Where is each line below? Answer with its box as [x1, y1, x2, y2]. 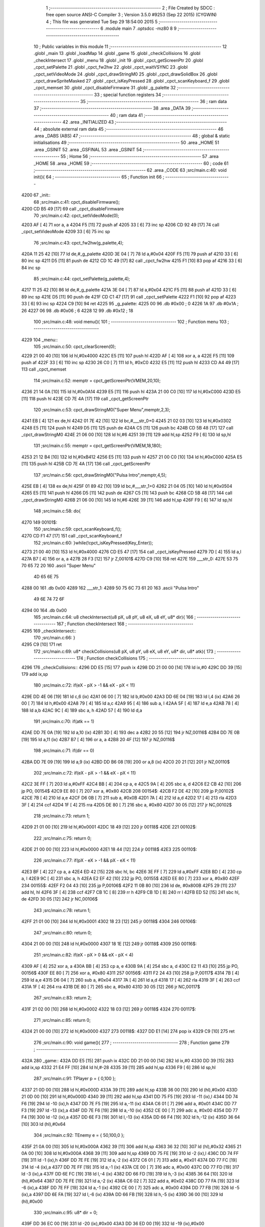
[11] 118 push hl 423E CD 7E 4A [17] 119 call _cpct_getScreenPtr [21, 396, 149, 401]
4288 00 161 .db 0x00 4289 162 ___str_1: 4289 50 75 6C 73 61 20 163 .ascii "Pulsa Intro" [21, 585, 199, 591]
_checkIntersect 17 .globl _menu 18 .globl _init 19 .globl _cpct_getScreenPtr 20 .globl [33, 57, 204, 63]
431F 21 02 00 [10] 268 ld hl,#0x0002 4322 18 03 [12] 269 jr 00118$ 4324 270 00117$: [21, 1006, 196, 1012]
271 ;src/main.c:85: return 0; [33, 1017, 91, 1023]
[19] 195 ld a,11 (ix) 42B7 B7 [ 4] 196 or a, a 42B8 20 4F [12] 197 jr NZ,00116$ [21, 736, 175, 742]
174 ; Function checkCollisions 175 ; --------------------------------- [76, 655, 214, 661]
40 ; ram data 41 [109, 112, 143, 118]
